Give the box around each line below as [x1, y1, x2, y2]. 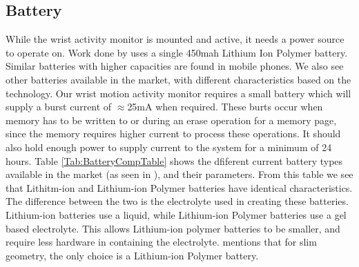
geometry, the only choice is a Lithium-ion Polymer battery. [6, 248, 259, 262]
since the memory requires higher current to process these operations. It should [6, 126, 341, 141]
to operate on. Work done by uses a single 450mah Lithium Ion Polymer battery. [6, 45, 348, 59]
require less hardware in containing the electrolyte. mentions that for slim [6, 235, 317, 249]
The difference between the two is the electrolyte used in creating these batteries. [6, 194, 349, 208]
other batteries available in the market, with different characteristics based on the [6, 72, 351, 86]
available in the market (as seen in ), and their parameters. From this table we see [6, 167, 353, 181]
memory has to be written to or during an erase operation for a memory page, [6, 112, 337, 127]
